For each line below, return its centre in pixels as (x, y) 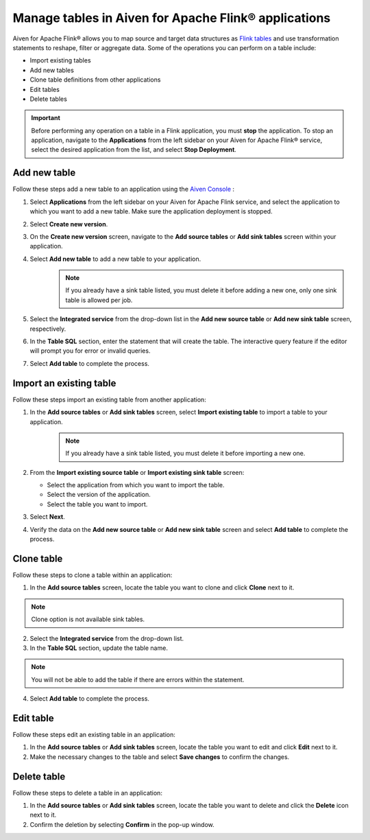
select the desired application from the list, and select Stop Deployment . (134, 150)
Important (46, 118)
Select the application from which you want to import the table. (136, 485)
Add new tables (52, 70)
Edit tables (45, 89)
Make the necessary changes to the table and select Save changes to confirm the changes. (160, 757)
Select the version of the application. (99, 495)
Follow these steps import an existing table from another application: (110, 399)
